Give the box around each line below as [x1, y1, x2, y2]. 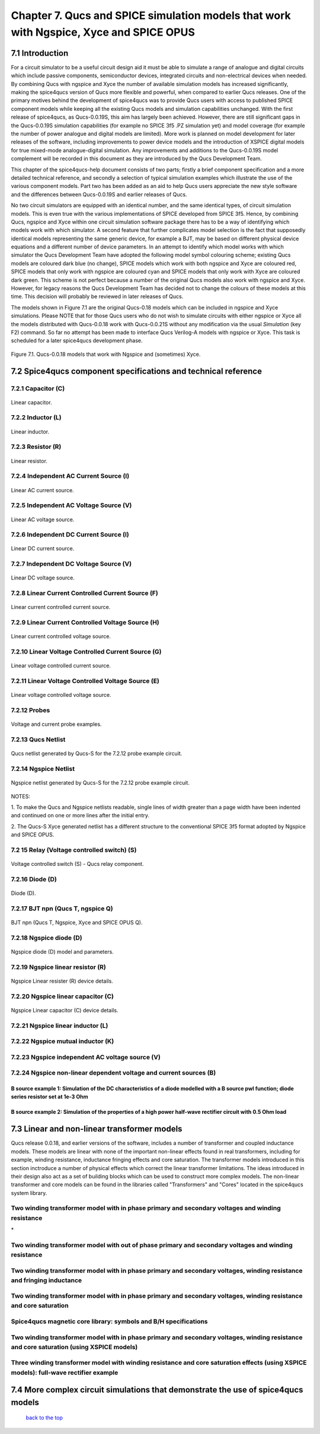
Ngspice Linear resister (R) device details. [11, 977, 114, 984]
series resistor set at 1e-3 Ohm [11, 1093, 88, 1100]
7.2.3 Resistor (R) [11, 442, 62, 451]
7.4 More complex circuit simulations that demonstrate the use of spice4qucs [11, 1385, 303, 1395]
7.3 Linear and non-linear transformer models [11, 1124, 183, 1134]
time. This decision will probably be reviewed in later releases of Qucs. [11, 293, 184, 300]
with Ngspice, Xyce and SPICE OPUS [11, 26, 196, 39]
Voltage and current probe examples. [11, 721, 102, 728]
